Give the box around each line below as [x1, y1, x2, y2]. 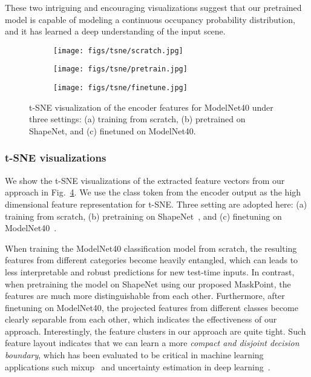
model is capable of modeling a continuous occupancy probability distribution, [5, 13, 295, 25]
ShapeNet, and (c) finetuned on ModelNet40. [29, 124, 196, 137]
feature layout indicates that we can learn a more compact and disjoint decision [5, 336, 300, 349]
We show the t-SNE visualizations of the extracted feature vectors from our [5, 174, 285, 186]
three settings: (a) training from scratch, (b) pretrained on [29, 113, 246, 125]
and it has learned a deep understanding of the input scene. [5, 25, 226, 38]
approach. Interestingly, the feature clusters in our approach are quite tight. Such [5, 324, 306, 337]
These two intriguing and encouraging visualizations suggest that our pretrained [5, 1, 302, 13]
